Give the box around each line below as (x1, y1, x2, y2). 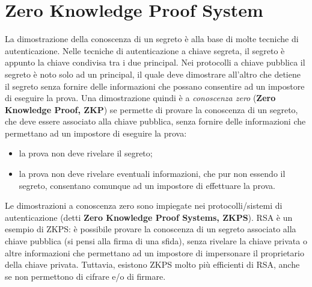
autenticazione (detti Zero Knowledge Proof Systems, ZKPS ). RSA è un (5, 211, 293, 223)
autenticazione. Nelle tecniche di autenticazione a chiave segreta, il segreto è (5, 44, 285, 57)
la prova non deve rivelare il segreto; (19, 147, 153, 159)
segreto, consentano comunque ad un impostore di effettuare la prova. (19, 179, 275, 191)
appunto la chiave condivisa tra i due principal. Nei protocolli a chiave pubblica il (5, 56, 305, 69)
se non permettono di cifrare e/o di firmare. (5, 270, 166, 282)
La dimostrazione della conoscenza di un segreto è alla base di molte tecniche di (5, 32, 299, 45)
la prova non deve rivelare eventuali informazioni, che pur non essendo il (19, 167, 286, 180)
